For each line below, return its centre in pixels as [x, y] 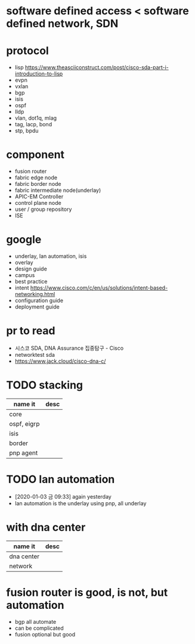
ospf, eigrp [24, 424]
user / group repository [43, 209]
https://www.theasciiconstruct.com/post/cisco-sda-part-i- [97, 67]
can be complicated [39, 628]
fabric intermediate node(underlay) [58, 190]
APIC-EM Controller [39, 197]
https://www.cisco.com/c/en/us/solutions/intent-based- [99, 288]
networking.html [35, 294]
